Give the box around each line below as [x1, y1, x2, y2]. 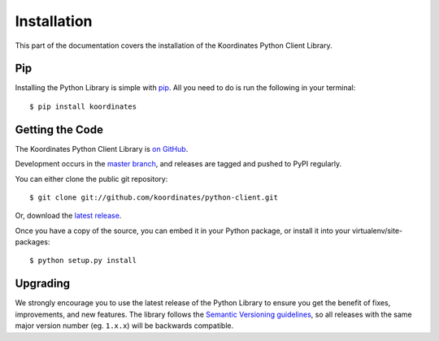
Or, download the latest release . [15, 211, 122, 221]
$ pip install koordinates [29, 101, 137, 111]
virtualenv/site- [351, 226, 403, 235]
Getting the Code [15, 123, 103, 136]
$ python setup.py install [29, 256, 137, 265]
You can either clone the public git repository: [15, 174, 168, 183]
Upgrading [15, 277, 71, 291]
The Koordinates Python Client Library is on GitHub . [15, 144, 189, 153]
